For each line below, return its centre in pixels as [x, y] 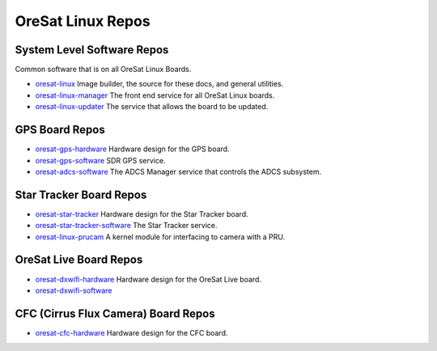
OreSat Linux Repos [83, 21]
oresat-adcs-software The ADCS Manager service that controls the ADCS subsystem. [178, 171]
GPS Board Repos [60, 130]
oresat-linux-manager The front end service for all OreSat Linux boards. [155, 95]
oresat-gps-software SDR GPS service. [100, 160]
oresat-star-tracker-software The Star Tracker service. [126, 226]
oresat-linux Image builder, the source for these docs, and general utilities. [159, 84]
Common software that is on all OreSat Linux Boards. [103, 70]
